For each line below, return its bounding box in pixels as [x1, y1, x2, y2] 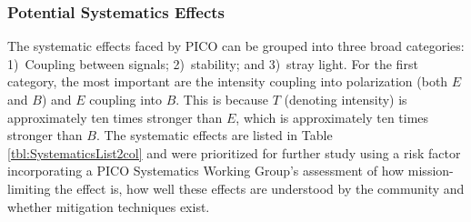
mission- [407, 161, 454, 180]
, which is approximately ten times [235, 107, 429, 126]
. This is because [175, 90, 268, 108]
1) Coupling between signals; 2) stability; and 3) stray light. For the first [7, 54, 418, 73]
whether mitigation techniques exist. [7, 197, 210, 216]
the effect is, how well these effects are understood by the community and [55, 178, 465, 197]
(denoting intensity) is [284, 90, 407, 108]
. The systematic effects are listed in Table [95, 126, 333, 145]
